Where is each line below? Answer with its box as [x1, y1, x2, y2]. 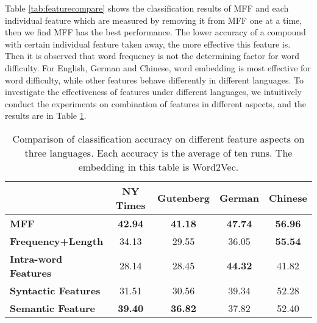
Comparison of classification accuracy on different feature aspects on [12, 131, 305, 146]
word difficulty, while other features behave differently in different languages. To [5, 73, 304, 86]
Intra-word [10, 251, 63, 266]
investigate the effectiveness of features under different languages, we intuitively [5, 85, 302, 98]
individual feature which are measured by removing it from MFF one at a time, [5, 13, 302, 26]
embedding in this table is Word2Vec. [78, 159, 239, 174]
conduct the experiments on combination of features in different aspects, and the [5, 97, 306, 110]
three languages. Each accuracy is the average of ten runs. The [24, 145, 293, 160]
